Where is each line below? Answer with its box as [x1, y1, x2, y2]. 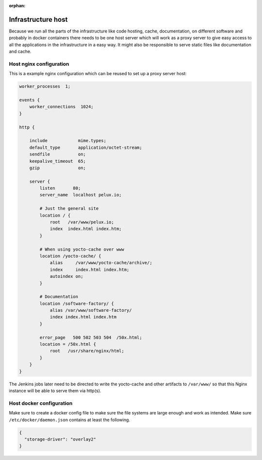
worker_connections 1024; [29, 104, 94, 110]
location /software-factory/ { [39, 301, 114, 306]
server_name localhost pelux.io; [39, 192, 122, 198]
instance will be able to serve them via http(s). [9, 388, 101, 394]
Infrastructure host [9, 15, 68, 24]
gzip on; [29, 165, 86, 171]
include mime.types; [29, 138, 107, 143]
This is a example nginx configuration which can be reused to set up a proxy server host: [9, 71, 187, 77]
